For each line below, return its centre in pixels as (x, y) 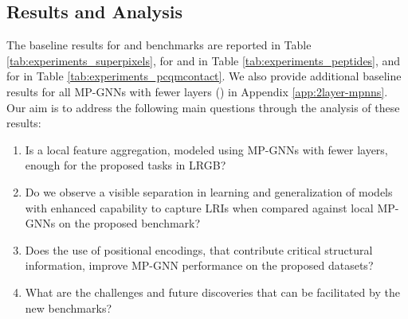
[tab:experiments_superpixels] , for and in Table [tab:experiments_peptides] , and (204, 60)
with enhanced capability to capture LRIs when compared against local (199, 207)
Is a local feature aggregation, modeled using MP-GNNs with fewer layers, (206, 149)
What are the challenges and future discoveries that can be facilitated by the (212, 292)
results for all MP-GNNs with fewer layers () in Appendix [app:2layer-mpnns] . (197, 91)
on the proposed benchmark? (129, 223)
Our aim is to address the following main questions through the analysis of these (203, 107)
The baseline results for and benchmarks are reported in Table (159, 45)
